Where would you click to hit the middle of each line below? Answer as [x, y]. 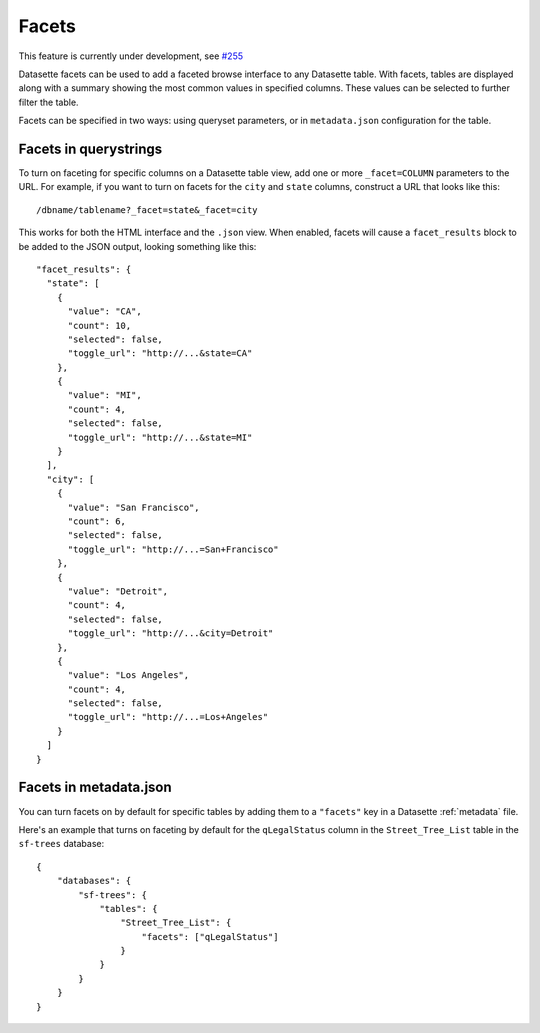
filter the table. [48, 102]
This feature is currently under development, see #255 [131, 56]
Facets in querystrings [90, 148]
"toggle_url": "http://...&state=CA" [160, 353]
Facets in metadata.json [95, 787]
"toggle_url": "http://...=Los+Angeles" [168, 717]
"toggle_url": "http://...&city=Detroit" [170, 633]
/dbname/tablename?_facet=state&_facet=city [147, 209]
